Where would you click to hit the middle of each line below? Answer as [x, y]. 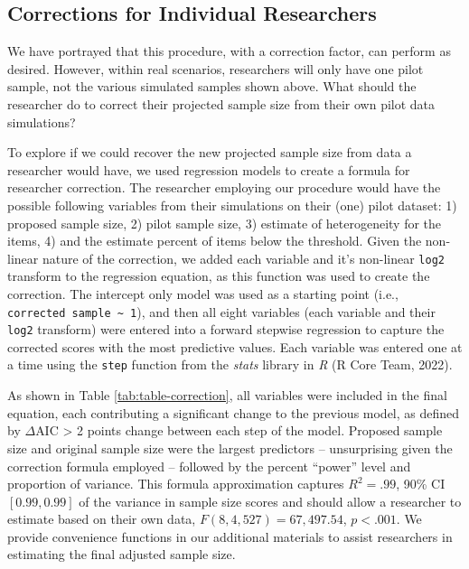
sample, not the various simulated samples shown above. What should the [212, 86]
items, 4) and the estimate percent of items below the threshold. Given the [215, 241]
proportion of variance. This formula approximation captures [176, 484]
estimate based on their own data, [102, 519]
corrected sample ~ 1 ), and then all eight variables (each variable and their [221, 311]
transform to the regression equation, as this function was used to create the [219, 276]
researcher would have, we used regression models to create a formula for [209, 169]
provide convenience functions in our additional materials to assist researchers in [230, 536]
